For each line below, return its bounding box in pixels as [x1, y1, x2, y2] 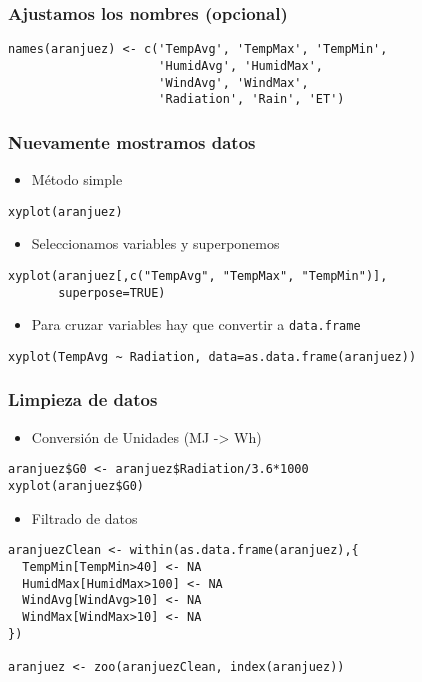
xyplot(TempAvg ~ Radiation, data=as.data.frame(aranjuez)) [8, 349, 417, 364]
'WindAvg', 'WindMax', [158, 75, 309, 90]
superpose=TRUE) [58, 285, 166, 300]
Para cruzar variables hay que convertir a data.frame [31, 314, 361, 335]
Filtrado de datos [31, 507, 138, 528]
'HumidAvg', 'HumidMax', [158, 58, 323, 73]
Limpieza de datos [8, 387, 158, 412]
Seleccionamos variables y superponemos [31, 233, 280, 254]
